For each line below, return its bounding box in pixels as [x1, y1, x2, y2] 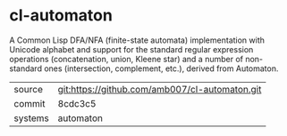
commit [13, 97, 46, 109]
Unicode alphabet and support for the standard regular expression [9, 44, 254, 54]
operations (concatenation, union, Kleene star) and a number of [9, 53, 244, 64]
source [13, 83, 43, 95]
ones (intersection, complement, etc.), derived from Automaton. [44, 63, 279, 74]
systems [13, 112, 49, 124]
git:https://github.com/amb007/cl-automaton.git [57, 83, 262, 95]
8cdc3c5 [57, 97, 97, 109]
